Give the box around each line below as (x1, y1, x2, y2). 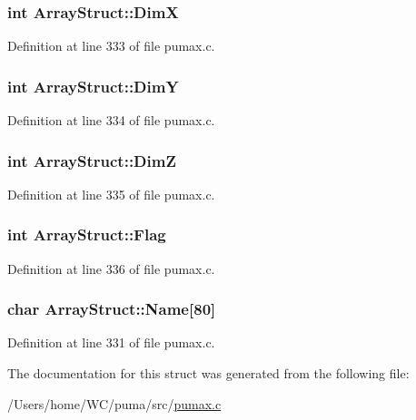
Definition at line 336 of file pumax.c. (7, 259, 215, 278)
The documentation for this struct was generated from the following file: (7, 364, 410, 383)
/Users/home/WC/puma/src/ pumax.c (7, 394, 222, 413)
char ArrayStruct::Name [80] (7, 298, 216, 320)
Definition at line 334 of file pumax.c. (7, 111, 215, 130)
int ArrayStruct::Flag (7, 223, 166, 246)
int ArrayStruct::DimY (7, 74, 179, 97)
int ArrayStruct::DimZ (7, 149, 176, 171)
